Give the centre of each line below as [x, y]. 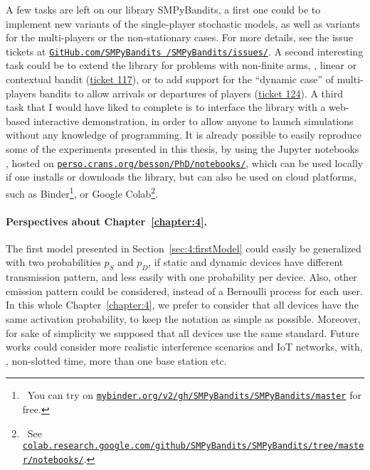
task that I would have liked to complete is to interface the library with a [166, 107]
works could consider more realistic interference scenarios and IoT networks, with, [184, 347]
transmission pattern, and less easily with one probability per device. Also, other [181, 277]
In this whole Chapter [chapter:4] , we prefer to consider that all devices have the [182, 305]
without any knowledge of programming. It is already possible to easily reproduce [184, 135]
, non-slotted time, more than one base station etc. [116, 360]
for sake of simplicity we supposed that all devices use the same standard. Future [183, 332]
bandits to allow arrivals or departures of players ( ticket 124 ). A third [191, 93]
